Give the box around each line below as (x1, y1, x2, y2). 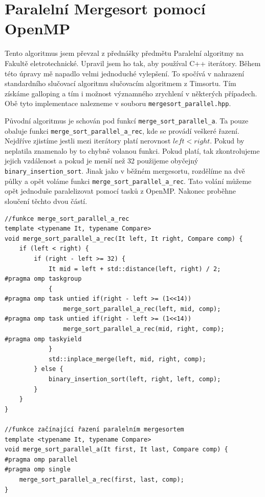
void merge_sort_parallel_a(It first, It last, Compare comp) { (5, 446, 228, 453)
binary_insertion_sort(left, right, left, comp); (48, 376, 221, 383)
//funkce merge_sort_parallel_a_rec (5, 215, 129, 222)
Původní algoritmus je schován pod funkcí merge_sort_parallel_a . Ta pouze (5, 115, 249, 126)
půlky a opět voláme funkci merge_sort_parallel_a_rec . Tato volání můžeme (5, 175, 252, 186)
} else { (34, 365, 63, 373)
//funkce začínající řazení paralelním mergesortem (5, 426, 184, 433)
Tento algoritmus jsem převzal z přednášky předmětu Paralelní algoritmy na (5, 48, 244, 58)
